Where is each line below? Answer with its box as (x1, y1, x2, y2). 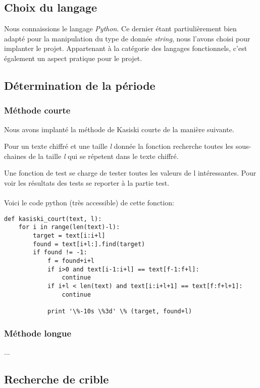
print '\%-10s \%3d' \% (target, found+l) (47, 307, 192, 315)
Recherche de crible (4, 371, 109, 386)
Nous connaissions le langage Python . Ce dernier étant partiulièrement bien (4, 23, 237, 34)
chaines (4, 150, 27, 161)
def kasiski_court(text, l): (4, 215, 102, 223)
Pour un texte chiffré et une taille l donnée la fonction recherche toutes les (4, 141, 234, 151)
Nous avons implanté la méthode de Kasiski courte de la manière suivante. (4, 124, 234, 134)
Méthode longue (4, 326, 72, 339)
